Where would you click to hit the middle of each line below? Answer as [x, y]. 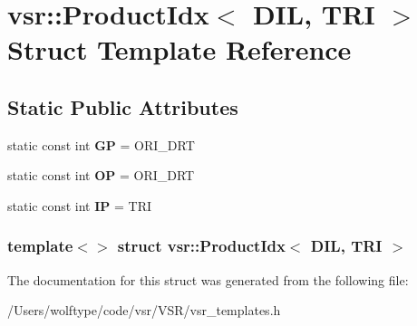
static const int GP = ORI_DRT [101, 144]
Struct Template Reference [179, 49]
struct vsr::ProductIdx [201, 246]
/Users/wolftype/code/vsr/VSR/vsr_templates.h [144, 310]
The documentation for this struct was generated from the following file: [208, 279]
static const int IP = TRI [79, 205]
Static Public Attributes [123, 106]
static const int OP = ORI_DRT [101, 175]
